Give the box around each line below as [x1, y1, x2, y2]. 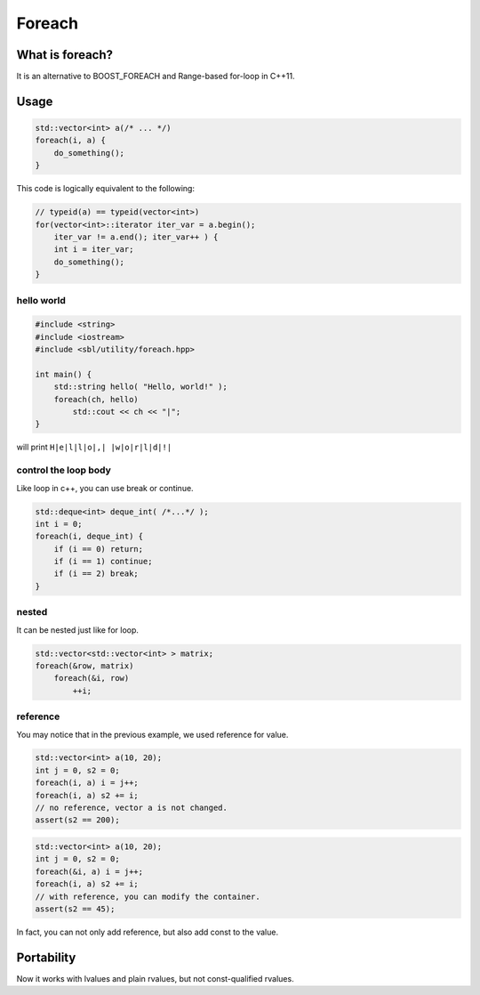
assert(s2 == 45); [35, 903, 116, 914]
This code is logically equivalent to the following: [16, 183, 196, 194]
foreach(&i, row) [53, 673, 130, 684]
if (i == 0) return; [53, 544, 144, 554]
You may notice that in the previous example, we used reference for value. [16, 729, 289, 740]
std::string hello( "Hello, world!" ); [53, 382, 228, 392]
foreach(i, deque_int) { [35, 531, 144, 542]
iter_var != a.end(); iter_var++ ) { [53, 231, 219, 242]
